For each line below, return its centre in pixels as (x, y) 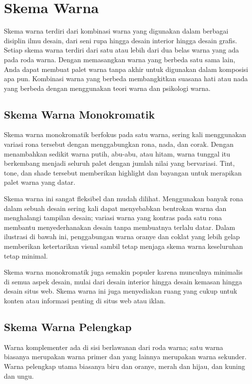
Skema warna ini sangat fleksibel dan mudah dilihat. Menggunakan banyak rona (124, 199)
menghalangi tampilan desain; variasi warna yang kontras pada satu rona (113, 218)
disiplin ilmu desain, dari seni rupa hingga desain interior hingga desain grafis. (121, 40)
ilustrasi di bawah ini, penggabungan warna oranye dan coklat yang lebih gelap (122, 236)
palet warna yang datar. (40, 182)
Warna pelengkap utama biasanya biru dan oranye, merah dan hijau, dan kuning (125, 366)
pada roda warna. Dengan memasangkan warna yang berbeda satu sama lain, (120, 59)
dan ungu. (19, 375)
